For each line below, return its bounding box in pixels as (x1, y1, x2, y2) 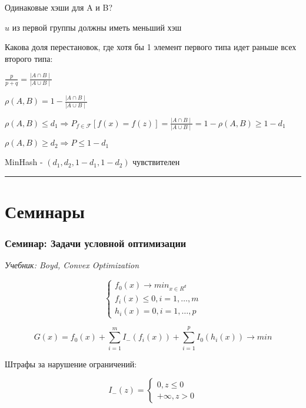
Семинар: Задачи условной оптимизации (5, 236, 187, 251)
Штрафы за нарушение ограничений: (5, 357, 137, 370)
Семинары (5, 199, 85, 223)
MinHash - (5, 156, 43, 168)
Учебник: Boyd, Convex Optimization (5, 259, 139, 271)
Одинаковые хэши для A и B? (5, 1, 113, 13)
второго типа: (5, 52, 53, 64)
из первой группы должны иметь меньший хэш (12, 21, 182, 33)
